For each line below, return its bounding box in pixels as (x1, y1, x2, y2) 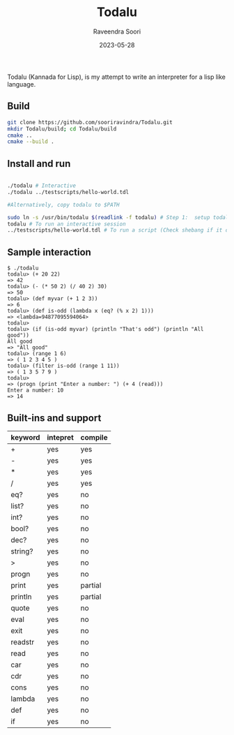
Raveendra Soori (93, 27, 141, 36)
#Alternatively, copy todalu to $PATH (7, 201, 120, 208)
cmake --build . (7, 138, 54, 145)
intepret (47, 432, 75, 442)
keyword (10, 432, 40, 442)
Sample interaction (7, 246, 92, 258)
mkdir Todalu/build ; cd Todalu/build (7, 125, 117, 133)
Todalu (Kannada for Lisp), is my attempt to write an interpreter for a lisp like (7, 73, 226, 81)
